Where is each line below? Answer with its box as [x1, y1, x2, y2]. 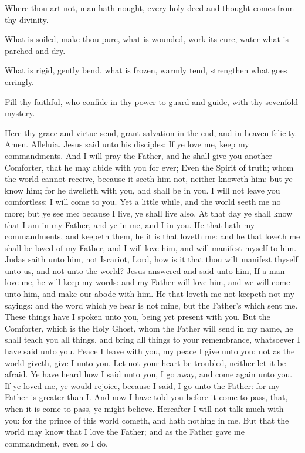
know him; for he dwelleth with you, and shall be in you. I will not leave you [5, 184, 280, 196]
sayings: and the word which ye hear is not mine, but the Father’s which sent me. [5, 299, 298, 311]
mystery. [5, 107, 35, 119]
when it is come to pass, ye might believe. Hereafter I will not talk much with [5, 403, 284, 414]
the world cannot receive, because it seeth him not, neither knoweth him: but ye [5, 173, 293, 185]
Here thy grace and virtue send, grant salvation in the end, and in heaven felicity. [5, 126, 297, 138]
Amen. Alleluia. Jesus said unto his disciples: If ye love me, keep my [5, 138, 249, 150]
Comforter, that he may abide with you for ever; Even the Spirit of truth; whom [5, 161, 294, 173]
